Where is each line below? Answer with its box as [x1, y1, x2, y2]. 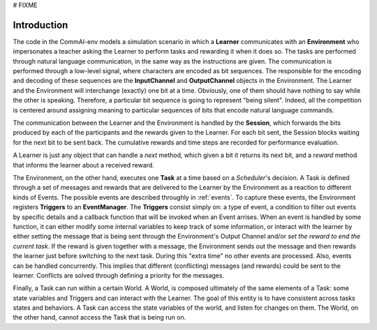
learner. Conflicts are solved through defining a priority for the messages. [13, 271, 225, 279]
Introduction [13, 19, 68, 31]
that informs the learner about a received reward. [13, 160, 155, 169]
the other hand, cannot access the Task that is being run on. [13, 313, 186, 322]
